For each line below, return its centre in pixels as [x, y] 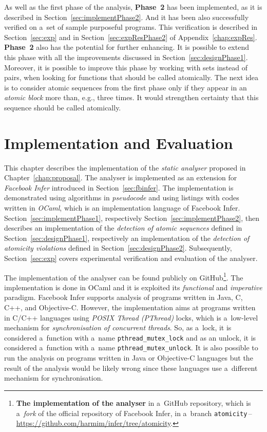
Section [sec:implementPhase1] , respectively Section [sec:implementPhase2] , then [132, 218]
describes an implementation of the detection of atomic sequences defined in [123, 228]
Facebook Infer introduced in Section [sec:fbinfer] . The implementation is [119, 187]
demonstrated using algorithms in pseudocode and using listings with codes [122, 198]
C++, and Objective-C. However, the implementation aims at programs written [130, 307]
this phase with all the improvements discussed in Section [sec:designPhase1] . [126, 57]
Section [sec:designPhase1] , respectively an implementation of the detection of [127, 238]
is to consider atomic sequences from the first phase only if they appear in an [126, 87]
